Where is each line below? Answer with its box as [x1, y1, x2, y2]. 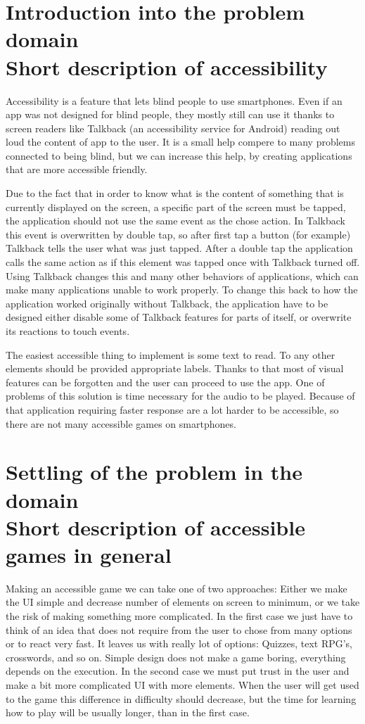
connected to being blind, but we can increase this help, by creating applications [6, 148, 352, 163]
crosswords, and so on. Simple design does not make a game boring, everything [6, 649, 346, 664]
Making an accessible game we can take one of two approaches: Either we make [6, 580, 347, 595]
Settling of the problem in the [6, 457, 302, 486]
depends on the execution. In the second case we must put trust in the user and [6, 663, 350, 678]
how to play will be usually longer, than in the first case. [6, 705, 250, 720]
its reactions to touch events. [6, 324, 130, 338]
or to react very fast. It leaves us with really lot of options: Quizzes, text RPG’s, [6, 636, 353, 651]
